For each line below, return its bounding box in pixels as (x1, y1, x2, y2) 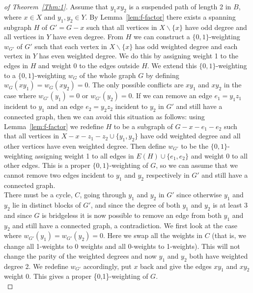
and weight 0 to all (191, 150, 248, 160)
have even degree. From (53, 31, 123, 42)
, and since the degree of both (90, 199, 180, 210)
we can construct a (133, 31, 190, 42)
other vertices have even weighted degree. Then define (4, 140, 166, 151)
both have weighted (189, 250, 248, 261)
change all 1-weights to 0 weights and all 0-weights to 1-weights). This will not (4, 241, 240, 251)
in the (224, 80, 242, 90)
